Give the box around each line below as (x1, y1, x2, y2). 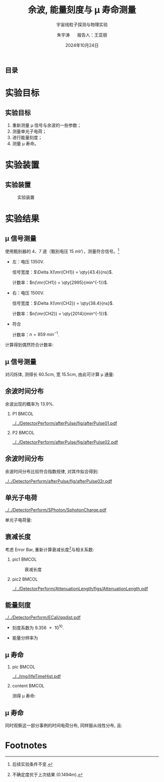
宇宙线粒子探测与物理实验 (56, 21, 108, 27)
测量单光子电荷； (12, 128, 47, 134)
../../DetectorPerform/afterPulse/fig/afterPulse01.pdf (12, 420, 117, 426)
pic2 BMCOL (12, 576, 38, 582)
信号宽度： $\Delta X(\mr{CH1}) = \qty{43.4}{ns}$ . (12, 269, 113, 275)
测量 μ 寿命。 (12, 140, 39, 147)
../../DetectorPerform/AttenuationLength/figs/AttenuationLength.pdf (12, 586, 148, 592)
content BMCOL (12, 683, 45, 689)
